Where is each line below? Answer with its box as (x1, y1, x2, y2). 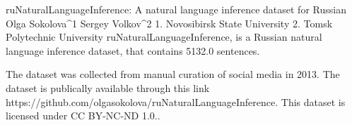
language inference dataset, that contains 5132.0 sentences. (6, 43, 260, 58)
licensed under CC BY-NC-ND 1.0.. (6, 108, 160, 123)
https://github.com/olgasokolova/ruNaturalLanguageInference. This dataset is (6, 94, 346, 109)
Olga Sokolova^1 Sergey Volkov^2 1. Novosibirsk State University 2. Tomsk (6, 15, 333, 30)
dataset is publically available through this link (6, 80, 210, 95)
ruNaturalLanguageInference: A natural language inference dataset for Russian (6, 2, 346, 16)
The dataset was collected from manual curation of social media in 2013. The (6, 67, 340, 81)
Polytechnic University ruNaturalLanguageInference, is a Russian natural (6, 29, 322, 44)
